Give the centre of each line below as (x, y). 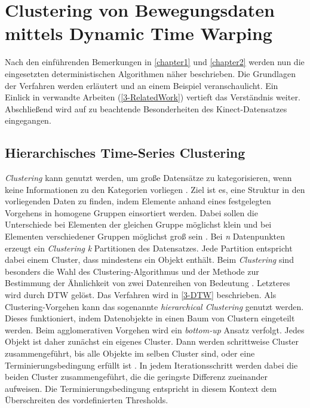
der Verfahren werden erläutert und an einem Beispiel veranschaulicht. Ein (142, 85)
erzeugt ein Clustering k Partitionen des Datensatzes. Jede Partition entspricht (149, 248)
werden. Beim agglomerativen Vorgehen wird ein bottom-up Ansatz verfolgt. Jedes (155, 329)
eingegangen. (28, 120)
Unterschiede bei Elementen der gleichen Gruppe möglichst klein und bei (138, 224)
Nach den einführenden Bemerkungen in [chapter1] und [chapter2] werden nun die (155, 62)
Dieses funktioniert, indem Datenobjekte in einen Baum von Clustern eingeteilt (150, 318)
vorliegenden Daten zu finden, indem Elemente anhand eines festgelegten (138, 201)
